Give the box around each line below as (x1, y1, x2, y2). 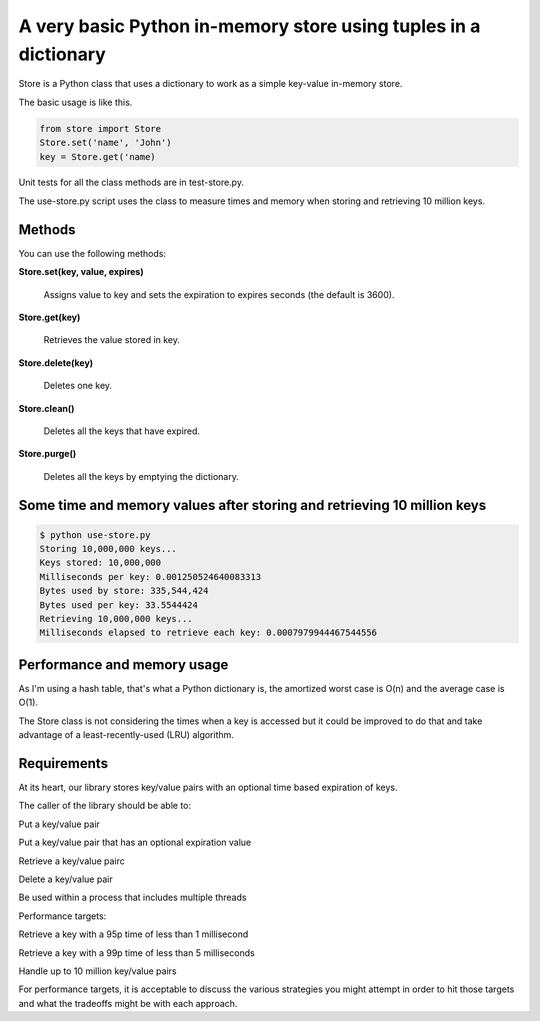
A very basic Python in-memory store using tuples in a (18, 15, 481, 37)
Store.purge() (18, 448, 77, 460)
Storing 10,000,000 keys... (39, 543, 177, 555)
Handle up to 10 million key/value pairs (18, 965, 177, 977)
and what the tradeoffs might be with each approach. (18, 997, 238, 1009)
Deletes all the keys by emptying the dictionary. (43, 470, 239, 482)
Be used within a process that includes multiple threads (18, 891, 247, 904)
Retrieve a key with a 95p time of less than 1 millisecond (18, 928, 249, 940)
